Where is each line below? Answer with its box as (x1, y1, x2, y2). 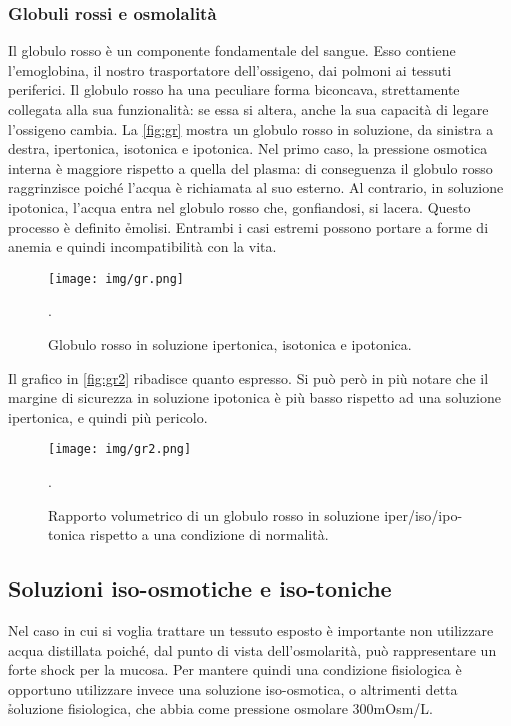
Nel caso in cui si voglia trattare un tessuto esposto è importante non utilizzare (8, 620, 494, 641)
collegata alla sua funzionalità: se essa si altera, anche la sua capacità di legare (8, 99, 489, 119)
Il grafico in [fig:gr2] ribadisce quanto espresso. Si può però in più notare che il (8, 367, 489, 388)
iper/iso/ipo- (384, 504, 463, 525)
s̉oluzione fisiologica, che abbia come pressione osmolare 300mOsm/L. (8, 698, 433, 719)
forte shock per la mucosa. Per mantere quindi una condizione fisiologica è (8, 659, 462, 680)
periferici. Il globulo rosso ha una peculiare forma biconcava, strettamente (8, 79, 460, 100)
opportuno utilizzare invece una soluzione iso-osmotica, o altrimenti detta (8, 678, 458, 699)
